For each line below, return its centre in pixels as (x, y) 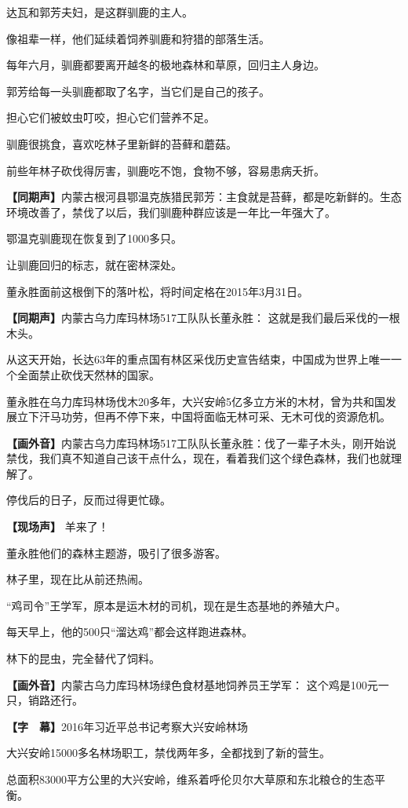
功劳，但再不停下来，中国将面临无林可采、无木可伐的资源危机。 (226, 417)
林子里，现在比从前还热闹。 (78, 579)
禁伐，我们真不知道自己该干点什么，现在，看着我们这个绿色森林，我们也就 (199, 458)
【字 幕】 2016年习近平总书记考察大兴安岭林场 (127, 726)
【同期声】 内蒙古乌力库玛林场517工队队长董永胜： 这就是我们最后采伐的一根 (203, 318)
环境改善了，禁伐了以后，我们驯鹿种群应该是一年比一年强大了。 (171, 212)
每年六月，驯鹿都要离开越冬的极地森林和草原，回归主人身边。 (166, 65)
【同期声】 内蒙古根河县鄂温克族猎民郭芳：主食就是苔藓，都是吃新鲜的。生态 (204, 197)
